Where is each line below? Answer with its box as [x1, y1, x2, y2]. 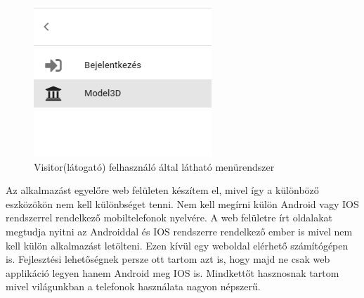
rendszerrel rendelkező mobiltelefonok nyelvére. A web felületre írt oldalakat [6, 210, 333, 225]
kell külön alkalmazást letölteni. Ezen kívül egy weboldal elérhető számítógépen [6, 238, 349, 252]
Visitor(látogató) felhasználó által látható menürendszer [34, 159, 275, 174]
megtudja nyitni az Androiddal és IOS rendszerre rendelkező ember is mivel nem [6, 223, 353, 238]
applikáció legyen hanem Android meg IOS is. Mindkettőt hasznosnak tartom [6, 265, 339, 280]
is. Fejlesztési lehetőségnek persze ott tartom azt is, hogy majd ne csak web [6, 252, 330, 266]
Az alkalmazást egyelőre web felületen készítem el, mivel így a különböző [6, 183, 319, 197]
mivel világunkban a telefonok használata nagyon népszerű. [6, 279, 261, 294]
